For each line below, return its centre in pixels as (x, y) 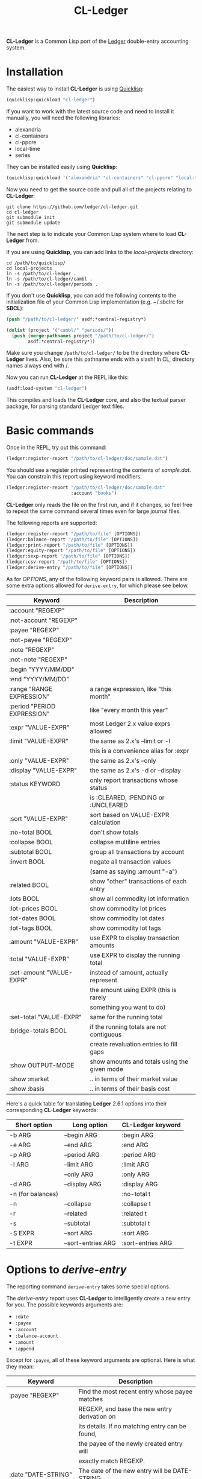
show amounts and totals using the (139, 1061)
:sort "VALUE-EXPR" (39, 818)
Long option (90, 1125)
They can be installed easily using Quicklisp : (62, 167)
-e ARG (20, 1145)
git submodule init (31, 217)
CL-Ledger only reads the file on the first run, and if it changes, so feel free (99, 504)
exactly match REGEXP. (112, 1461)
